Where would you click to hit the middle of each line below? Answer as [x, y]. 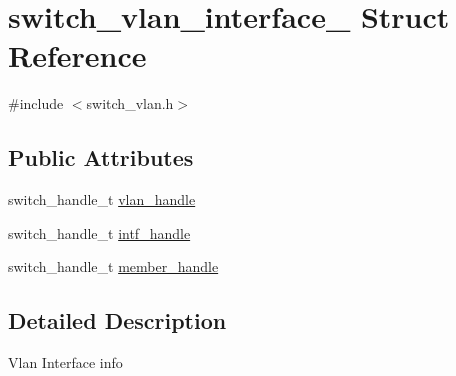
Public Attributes [101, 157]
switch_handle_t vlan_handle [102, 199]
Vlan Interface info [65, 362]
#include [36, 103]
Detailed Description [117, 320]
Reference [77, 55]
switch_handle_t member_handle [113, 266]
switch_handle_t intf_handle [99, 232]
